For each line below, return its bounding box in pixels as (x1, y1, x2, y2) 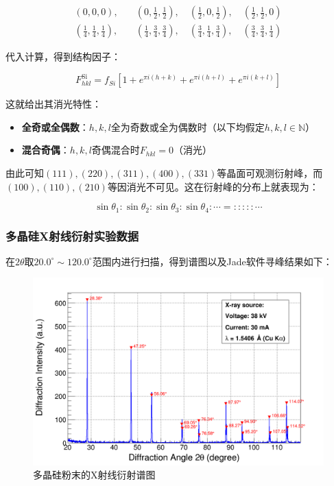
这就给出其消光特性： (5, 97, 102, 111)
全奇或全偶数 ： (21, 119, 89, 134)
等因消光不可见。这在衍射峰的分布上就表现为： (107, 179, 319, 193)
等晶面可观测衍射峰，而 (217, 165, 323, 180)
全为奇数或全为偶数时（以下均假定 (110, 119, 265, 134)
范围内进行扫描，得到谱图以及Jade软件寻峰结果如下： (92, 254, 333, 268)
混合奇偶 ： (21, 143, 70, 157)
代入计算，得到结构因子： (5, 49, 121, 64)
